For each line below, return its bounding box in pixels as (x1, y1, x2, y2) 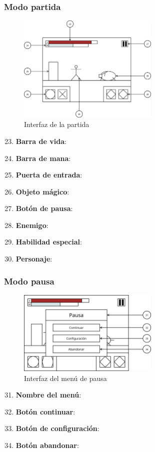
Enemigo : (15, 219, 48, 230)
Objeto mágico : (15, 186, 69, 196)
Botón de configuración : (15, 423, 99, 433)
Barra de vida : (15, 135, 66, 146)
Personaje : (15, 253, 52, 264)
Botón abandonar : (15, 439, 79, 450)
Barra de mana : (15, 152, 71, 163)
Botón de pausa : (15, 203, 73, 213)
